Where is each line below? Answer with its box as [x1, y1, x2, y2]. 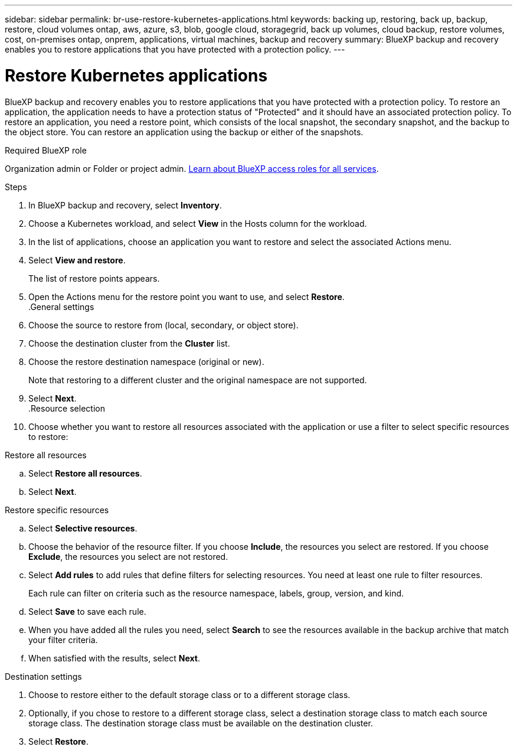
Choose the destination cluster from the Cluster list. [28, 338, 230, 348]
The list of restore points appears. [28, 273, 160, 283]
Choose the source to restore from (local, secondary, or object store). [28, 319, 299, 330]
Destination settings [5, 671, 82, 681]
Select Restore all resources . [28, 468, 142, 478]
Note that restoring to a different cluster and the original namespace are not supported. [28, 374, 367, 385]
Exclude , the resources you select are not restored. [28, 551, 228, 562]
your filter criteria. [28, 634, 98, 645]
